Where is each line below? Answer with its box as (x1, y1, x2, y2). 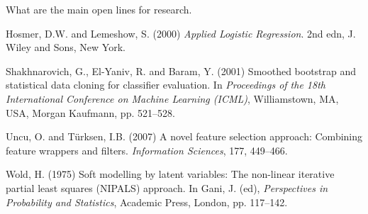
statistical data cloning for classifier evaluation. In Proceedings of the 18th (6, 77, 325, 92)
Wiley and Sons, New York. (6, 40, 126, 55)
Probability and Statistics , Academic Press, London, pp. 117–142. (6, 194, 288, 209)
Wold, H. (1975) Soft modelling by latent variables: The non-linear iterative (6, 167, 335, 181)
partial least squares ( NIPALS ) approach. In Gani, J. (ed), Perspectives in (6, 180, 328, 195)
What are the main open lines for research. (6, 2, 192, 16)
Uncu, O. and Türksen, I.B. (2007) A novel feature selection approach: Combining (6, 129, 363, 144)
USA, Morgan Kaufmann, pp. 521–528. (6, 105, 175, 120)
